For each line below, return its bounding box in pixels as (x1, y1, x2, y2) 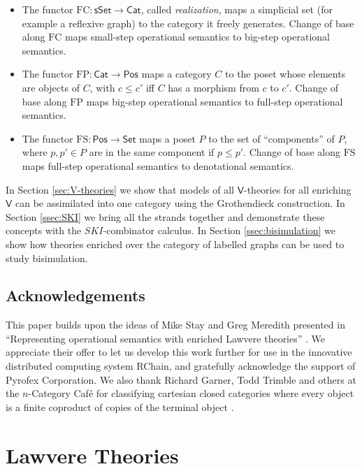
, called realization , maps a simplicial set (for (140, 2, 333, 16)
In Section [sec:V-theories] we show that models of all (6, 182, 234, 196)
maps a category (141, 66, 212, 81)
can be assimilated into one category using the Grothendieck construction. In (15, 196, 345, 210)
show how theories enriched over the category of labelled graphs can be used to (6, 236, 345, 251)
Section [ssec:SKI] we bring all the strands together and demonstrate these (6, 209, 325, 224)
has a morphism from (168, 80, 259, 94)
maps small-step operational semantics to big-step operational (65, 29, 330, 44)
